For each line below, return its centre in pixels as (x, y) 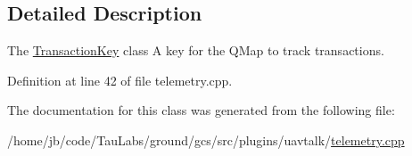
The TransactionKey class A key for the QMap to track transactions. (196, 50)
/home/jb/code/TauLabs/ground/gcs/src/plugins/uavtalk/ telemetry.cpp (206, 140)
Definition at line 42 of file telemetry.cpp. (120, 80)
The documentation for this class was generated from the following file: (201, 110)
